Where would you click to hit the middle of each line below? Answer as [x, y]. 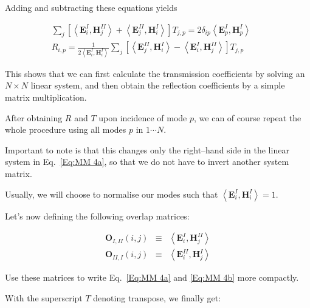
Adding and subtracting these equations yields [91, 7]
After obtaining [34, 117]
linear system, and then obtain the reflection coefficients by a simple [158, 85]
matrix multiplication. [46, 97]
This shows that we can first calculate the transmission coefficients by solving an [155, 73]
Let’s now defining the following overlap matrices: [97, 216]
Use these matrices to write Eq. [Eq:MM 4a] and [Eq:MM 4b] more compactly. [152, 277]
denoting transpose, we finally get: [157, 297]
